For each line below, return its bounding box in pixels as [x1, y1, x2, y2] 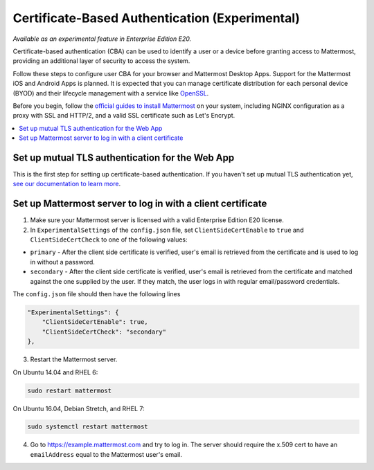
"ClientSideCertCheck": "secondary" [42, 327, 166, 336]
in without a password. [30, 257, 95, 266]
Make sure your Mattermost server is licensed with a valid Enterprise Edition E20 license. [30, 216, 284, 224]
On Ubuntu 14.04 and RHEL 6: [12, 368, 98, 377]
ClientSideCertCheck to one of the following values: [30, 235, 188, 244]
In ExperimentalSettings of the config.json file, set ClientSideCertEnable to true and [30, 226, 304, 234]
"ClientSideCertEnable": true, [42, 318, 148, 326]
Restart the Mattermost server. [30, 355, 118, 363]
